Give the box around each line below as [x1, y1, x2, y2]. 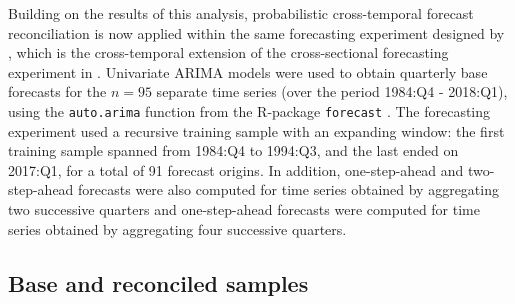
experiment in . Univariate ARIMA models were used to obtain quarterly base [8, 61, 488, 82]
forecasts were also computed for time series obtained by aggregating [78, 179, 499, 200]
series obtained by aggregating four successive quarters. [8, 218, 347, 239]
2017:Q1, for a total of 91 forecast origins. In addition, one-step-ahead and [8, 159, 464, 180]
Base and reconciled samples [8, 267, 309, 298]
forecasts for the [8, 81, 107, 102]
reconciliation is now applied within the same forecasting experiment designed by [8, 22, 505, 43]
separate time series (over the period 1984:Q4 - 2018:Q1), [156, 81, 508, 102]
